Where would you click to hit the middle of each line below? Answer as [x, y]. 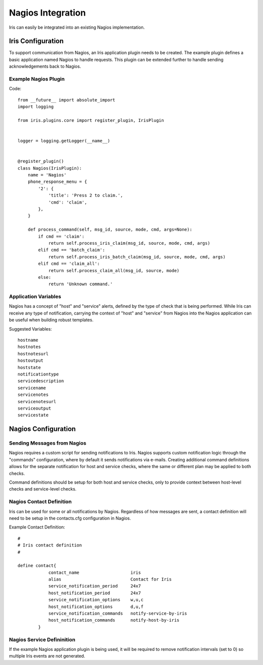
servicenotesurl [37, 401]
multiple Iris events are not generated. [47, 656]
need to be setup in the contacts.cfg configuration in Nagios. [70, 518]
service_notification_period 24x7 [95, 586]
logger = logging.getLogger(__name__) [64, 141]
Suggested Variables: [30, 329]
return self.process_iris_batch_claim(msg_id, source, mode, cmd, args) [137, 257]
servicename [32, 388]
